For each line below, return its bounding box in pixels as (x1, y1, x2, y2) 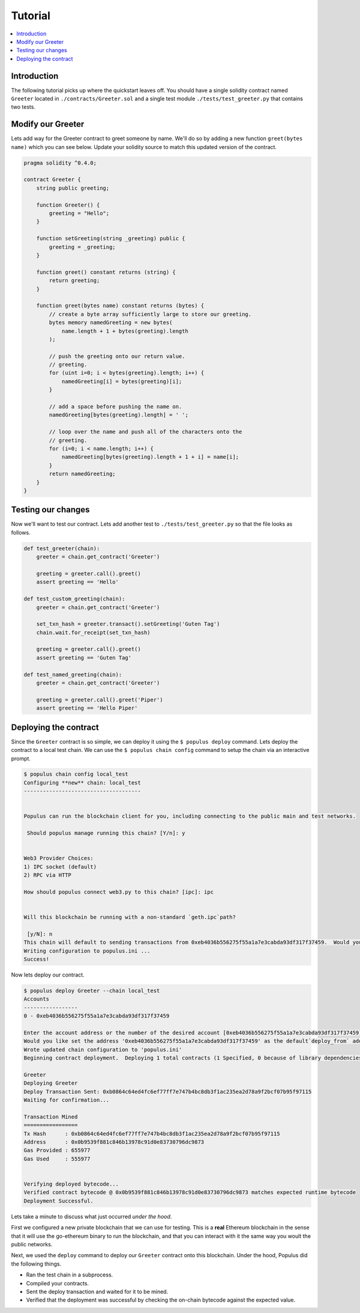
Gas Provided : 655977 (23, 1147, 91, 1154)
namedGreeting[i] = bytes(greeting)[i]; (61, 378, 182, 384)
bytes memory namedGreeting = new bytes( (49, 319, 173, 326)
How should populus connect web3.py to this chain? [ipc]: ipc (23, 888, 214, 895)
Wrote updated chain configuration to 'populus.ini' (23, 1046, 182, 1053)
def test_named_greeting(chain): (23, 671, 122, 678)
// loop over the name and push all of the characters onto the (49, 428, 242, 435)
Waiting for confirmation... (23, 1097, 110, 1103)
